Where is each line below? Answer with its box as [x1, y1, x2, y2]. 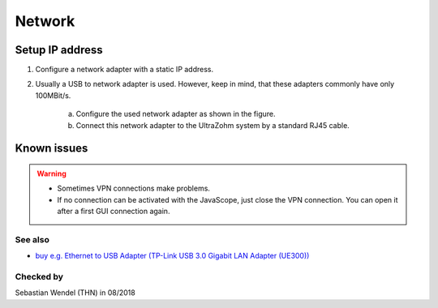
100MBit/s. [35, 90, 71, 101]
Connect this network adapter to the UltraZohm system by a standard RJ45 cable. [75, 120, 350, 130]
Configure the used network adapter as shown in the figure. [75, 109, 276, 119]
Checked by [15, 272, 64, 283]
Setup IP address [15, 43, 103, 57]
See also [15, 233, 50, 245]
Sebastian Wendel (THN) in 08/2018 [15, 288, 135, 297]
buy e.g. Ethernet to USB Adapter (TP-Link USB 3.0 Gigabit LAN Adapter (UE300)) [35, 251, 310, 261]
